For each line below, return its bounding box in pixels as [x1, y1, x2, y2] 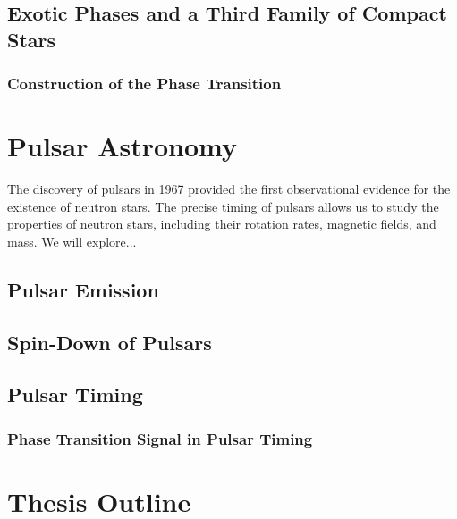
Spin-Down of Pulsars [7, 328, 212, 356]
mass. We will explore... [7, 231, 137, 250]
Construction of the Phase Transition [7, 72, 282, 95]
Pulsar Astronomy [7, 128, 238, 164]
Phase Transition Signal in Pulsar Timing [7, 427, 313, 449]
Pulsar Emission [7, 275, 159, 303]
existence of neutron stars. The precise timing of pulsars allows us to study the [7, 197, 439, 215]
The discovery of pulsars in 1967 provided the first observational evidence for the [7, 180, 451, 198]
